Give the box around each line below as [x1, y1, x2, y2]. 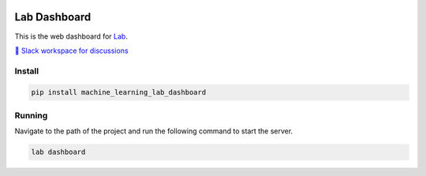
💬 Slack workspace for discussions [14, 46, 129, 55]
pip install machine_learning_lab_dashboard [31, 88, 207, 97]
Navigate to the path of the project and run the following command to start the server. [14, 126, 293, 136]
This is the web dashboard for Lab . [14, 32, 128, 41]
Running [14, 110, 48, 121]
